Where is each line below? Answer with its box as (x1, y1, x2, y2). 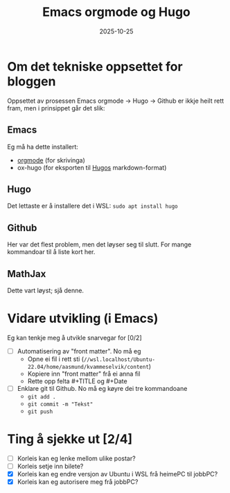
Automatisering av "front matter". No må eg (17, 346, 141, 355)
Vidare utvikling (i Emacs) (7, 310, 159, 326)
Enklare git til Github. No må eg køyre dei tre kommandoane (17, 384, 188, 392)
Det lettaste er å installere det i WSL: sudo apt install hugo (7, 202, 178, 210)
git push (27, 408, 53, 415)
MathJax (7, 268, 46, 280)
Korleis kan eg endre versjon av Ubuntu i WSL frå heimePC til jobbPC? (17, 470, 218, 478)
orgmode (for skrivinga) (17, 156, 85, 164)
